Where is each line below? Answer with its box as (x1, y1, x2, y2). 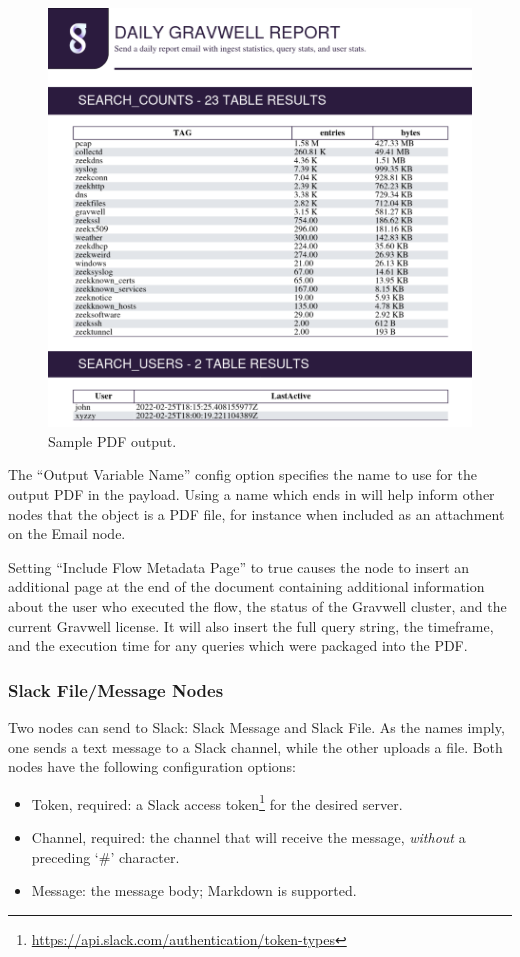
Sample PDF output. (48, 430, 177, 451)
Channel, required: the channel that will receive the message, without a (31, 827, 466, 848)
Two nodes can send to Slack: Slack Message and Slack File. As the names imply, (8, 716, 505, 737)
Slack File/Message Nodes (8, 677, 224, 702)
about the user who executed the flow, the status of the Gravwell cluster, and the (8, 595, 507, 616)
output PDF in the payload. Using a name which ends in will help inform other (8, 484, 495, 505)
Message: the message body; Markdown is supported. (31, 880, 357, 901)
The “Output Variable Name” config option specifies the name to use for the (8, 464, 477, 485)
